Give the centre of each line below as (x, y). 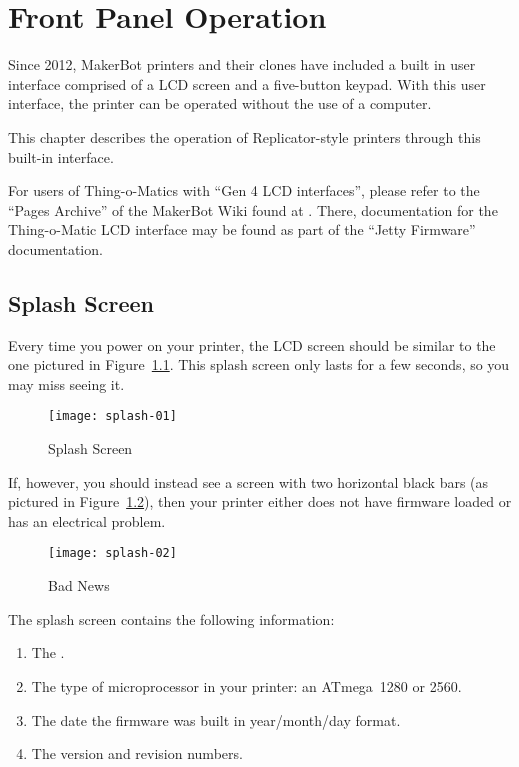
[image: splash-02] (112, 553)
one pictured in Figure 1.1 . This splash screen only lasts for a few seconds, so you (259, 364)
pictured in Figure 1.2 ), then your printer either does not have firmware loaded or (260, 501)
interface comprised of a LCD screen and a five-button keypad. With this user (247, 83)
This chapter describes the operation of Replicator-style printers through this (244, 136)
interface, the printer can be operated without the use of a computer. (220, 103)
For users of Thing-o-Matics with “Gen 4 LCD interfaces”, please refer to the (244, 190)
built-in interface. (61, 156)
